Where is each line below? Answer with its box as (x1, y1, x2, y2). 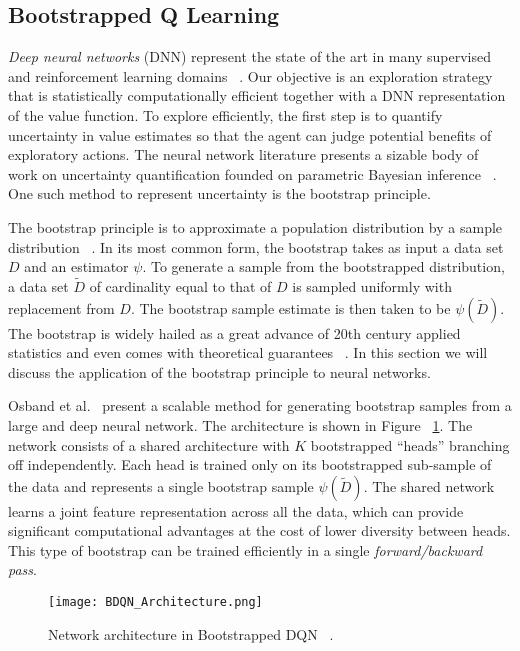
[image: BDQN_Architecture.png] (48, 595, 263, 610)
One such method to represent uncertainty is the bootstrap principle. (8, 183, 431, 204)
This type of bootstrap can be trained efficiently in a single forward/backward (8, 539, 483, 560)
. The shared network (363, 475, 495, 496)
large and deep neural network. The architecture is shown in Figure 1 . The (8, 414, 473, 435)
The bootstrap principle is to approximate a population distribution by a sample (8, 216, 503, 237)
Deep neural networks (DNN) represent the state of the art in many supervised (8, 46, 491, 67)
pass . (8, 559, 37, 580)
